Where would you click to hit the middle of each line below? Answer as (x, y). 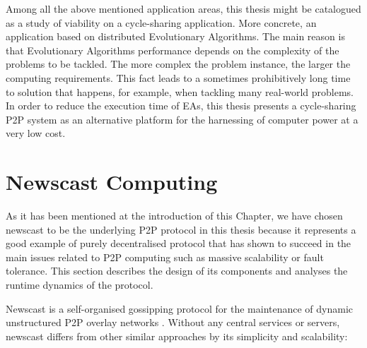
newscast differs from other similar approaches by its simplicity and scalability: (177, 336)
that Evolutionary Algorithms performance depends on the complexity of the (173, 50)
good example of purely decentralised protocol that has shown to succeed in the (179, 243)
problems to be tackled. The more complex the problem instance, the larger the (178, 64)
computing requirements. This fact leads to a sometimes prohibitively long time (178, 77)
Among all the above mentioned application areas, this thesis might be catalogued (183, 8)
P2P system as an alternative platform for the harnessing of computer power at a (182, 119)
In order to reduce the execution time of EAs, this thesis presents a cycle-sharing (181, 106)
